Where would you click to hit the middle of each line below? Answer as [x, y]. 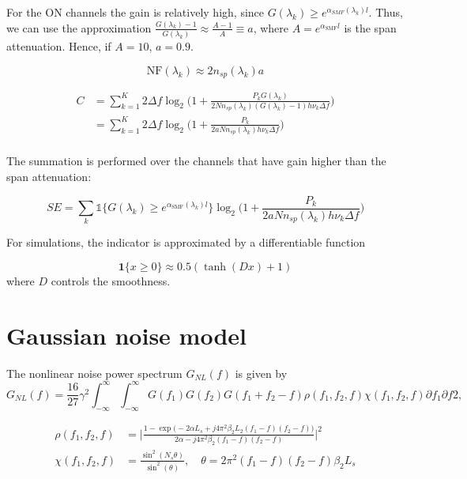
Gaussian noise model [126, 335]
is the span [370, 27]
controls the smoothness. [111, 281]
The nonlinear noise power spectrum [94, 373]
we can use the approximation [79, 27]
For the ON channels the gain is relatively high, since [136, 12]
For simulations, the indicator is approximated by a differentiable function [186, 242]
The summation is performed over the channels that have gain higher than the [196, 161]
